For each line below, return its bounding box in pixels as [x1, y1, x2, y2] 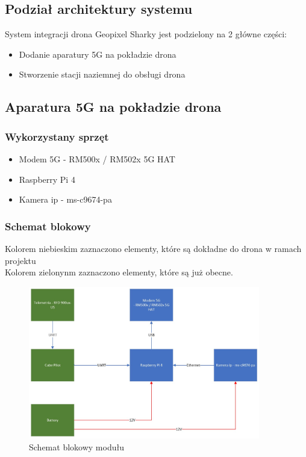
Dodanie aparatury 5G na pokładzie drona [19, 48, 176, 60]
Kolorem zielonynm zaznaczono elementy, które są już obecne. [5, 266, 233, 278]
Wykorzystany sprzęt [5, 129, 109, 144]
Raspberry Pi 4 [19, 173, 75, 185]
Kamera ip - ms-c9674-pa [19, 193, 112, 206]
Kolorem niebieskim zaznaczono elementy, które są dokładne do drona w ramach [5, 242, 302, 254]
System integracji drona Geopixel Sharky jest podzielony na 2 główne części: [5, 28, 287, 40]
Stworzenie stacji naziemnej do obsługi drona [19, 68, 186, 81]
